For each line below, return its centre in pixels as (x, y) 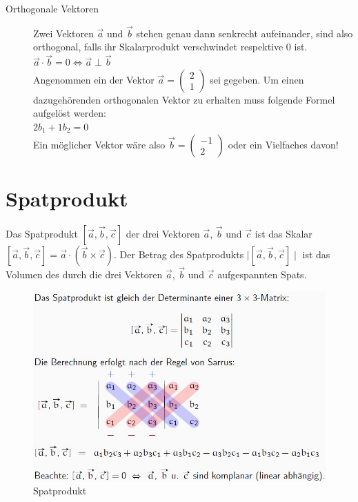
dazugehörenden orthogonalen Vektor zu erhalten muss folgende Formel (184, 99)
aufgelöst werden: (70, 113)
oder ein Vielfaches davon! (283, 144)
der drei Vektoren (163, 233)
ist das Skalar (284, 233)
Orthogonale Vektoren (52, 8)
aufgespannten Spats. (262, 274)
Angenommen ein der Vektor (94, 79)
